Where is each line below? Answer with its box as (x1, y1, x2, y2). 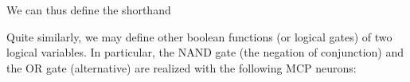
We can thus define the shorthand (6, 2, 171, 18)
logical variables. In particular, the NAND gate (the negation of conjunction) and (6, 44, 404, 61)
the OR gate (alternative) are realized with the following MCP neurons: (6, 59, 357, 76)
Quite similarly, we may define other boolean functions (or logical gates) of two (6, 28, 392, 45)
